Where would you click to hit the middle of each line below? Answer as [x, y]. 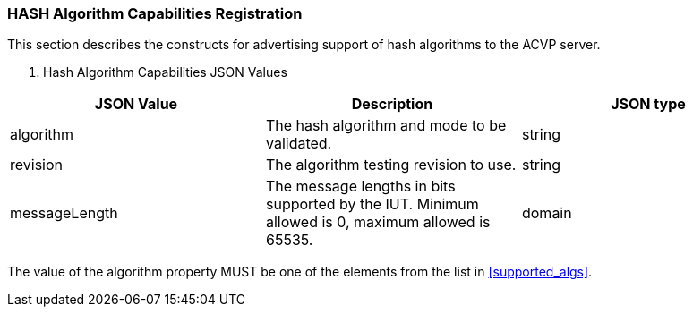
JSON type [648, 104]
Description [392, 104]
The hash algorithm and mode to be [386, 126]
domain [547, 213]
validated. [299, 144]
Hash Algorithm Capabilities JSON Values [165, 72]
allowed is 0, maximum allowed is [378, 222]
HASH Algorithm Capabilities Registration [155, 13]
